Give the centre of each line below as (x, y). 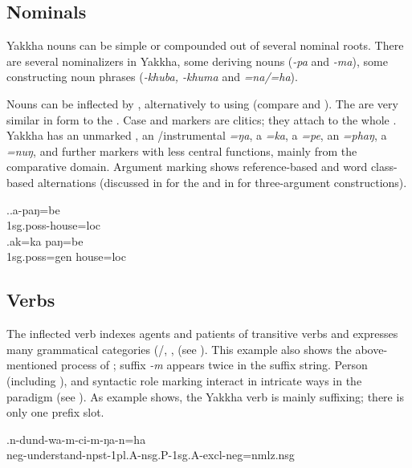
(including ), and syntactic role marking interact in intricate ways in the (184, 380)
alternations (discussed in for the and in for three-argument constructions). (222, 182)
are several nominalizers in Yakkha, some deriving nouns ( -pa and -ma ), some (197, 61)
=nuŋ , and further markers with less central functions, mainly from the (182, 151)
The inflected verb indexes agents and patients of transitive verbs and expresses (202, 334)
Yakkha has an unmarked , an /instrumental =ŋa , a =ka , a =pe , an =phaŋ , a (197, 135)
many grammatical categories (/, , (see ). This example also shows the (179, 349)
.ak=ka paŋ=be (45, 240)
